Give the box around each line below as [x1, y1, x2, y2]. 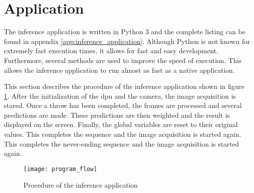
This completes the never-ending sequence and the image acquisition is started [4, 138, 239, 149]
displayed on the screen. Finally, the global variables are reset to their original [4, 119, 238, 129]
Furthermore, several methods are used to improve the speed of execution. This [4, 55, 242, 65]
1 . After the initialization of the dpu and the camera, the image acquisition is [4, 90, 236, 101]
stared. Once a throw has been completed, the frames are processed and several [4, 100, 242, 110]
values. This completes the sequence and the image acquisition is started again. [4, 129, 241, 139]
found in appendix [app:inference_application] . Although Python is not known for [4, 36, 250, 46]
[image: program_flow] [23, 165, 97, 172]
